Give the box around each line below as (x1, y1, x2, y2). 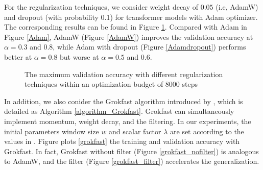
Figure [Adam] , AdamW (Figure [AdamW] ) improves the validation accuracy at (4, 31, 253, 42)
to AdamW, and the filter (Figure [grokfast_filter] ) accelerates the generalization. (4, 156, 259, 166)
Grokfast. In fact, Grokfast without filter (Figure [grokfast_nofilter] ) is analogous (4, 145, 259, 156)
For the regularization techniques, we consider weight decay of (4, 2, 199, 12)
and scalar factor (109, 126, 161, 136)
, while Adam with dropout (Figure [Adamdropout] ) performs (53, 41, 246, 52)
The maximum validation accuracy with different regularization (25, 68, 223, 79)
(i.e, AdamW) (216, 2, 258, 12)
